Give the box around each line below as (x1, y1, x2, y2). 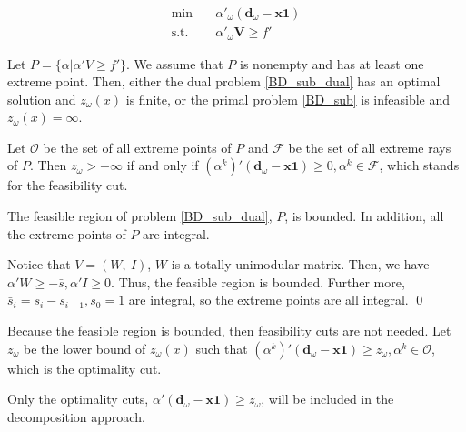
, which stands (379, 156, 460, 175)
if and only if (126, 156, 199, 175)
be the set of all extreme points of (43, 137, 232, 156)
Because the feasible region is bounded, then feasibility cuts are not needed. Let (7, 321, 451, 340)
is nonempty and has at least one (240, 54, 424, 73)
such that (195, 338, 248, 357)
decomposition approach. (7, 407, 145, 426)
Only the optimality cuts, (7, 389, 149, 408)
